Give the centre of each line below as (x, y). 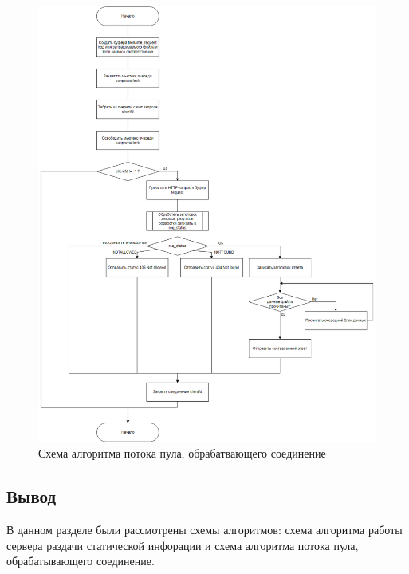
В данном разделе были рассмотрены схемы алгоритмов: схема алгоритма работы (204, 530)
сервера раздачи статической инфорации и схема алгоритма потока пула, (183, 545)
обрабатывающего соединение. (81, 561)
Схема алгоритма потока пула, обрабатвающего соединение (182, 453)
